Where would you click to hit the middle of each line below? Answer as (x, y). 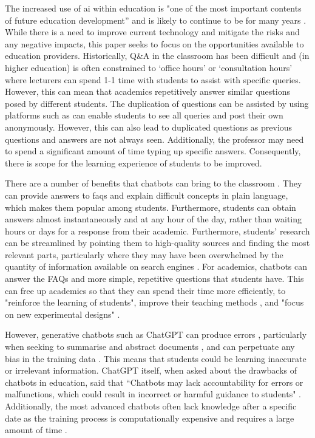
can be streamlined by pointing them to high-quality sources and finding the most (157, 243)
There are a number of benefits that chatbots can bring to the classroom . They (154, 183)
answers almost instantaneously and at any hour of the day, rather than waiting (154, 219)
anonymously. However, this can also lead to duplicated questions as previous (149, 127)
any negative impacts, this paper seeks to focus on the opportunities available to (154, 43)
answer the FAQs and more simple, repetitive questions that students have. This (154, 279)
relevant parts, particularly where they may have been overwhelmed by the (144, 254)
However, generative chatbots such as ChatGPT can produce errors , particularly (156, 334)
